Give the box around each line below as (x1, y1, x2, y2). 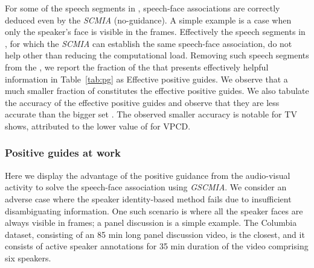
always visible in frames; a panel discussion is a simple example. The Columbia (5, 216, 297, 229)
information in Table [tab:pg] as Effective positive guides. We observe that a (5, 72, 288, 85)
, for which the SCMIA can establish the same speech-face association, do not (5, 37, 292, 49)
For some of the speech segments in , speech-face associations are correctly (5, 2, 280, 14)
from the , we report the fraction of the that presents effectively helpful (5, 60, 269, 73)
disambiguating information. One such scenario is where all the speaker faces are (5, 204, 303, 217)
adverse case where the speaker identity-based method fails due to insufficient (5, 192, 292, 205)
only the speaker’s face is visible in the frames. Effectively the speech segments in (5, 25, 306, 38)
